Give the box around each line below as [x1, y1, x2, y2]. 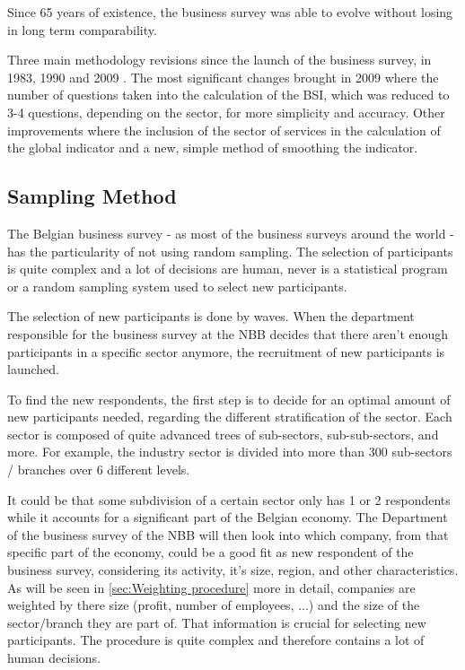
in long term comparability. [7, 20, 157, 39]
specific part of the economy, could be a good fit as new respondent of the [7, 543, 414, 561]
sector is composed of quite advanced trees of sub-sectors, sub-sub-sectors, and [7, 424, 439, 443]
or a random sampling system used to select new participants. [7, 276, 347, 295]
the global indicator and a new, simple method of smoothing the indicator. [7, 138, 418, 157]
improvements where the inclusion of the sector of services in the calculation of [7, 120, 441, 139]
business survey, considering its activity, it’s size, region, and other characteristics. [7, 561, 459, 579]
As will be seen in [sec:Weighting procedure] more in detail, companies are [7, 578, 416, 596]
